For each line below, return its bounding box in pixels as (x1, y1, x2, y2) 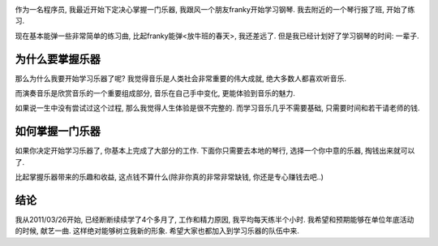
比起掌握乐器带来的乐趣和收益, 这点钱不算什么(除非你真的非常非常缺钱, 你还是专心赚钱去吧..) (15, 172, 324, 182)
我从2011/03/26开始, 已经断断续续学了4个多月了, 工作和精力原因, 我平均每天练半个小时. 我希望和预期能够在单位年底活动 (15, 215, 414, 225)
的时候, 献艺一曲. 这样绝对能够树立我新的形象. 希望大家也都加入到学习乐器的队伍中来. (15, 226, 299, 235)
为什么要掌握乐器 (15, 52, 101, 66)
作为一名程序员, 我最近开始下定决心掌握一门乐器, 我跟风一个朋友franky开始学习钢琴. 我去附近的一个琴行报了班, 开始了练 (15, 5, 415, 14)
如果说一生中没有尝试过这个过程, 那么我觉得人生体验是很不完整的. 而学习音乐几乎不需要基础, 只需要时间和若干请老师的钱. (15, 103, 420, 113)
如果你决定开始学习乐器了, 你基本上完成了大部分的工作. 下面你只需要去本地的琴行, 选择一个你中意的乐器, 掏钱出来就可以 (15, 146, 415, 156)
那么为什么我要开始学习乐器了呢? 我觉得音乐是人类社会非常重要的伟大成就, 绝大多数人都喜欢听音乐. (15, 73, 347, 83)
